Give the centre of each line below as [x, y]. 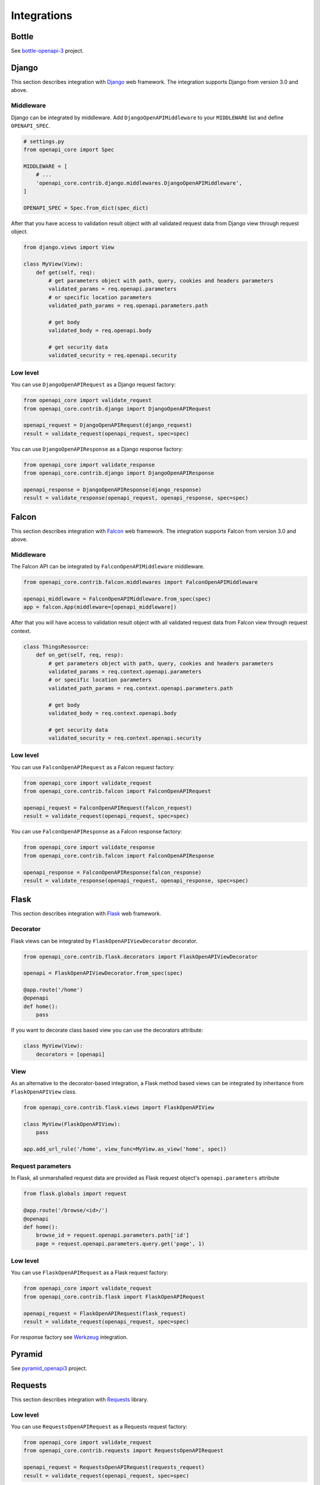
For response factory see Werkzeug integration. [69, 1337]
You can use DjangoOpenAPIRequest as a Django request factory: [93, 385]
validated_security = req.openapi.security [113, 356]
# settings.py [44, 141]
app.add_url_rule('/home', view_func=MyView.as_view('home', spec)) [125, 1149]
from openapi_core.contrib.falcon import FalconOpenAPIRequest [117, 791]
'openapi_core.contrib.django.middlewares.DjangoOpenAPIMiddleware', [139, 183]
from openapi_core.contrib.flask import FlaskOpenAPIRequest [114, 1297]
